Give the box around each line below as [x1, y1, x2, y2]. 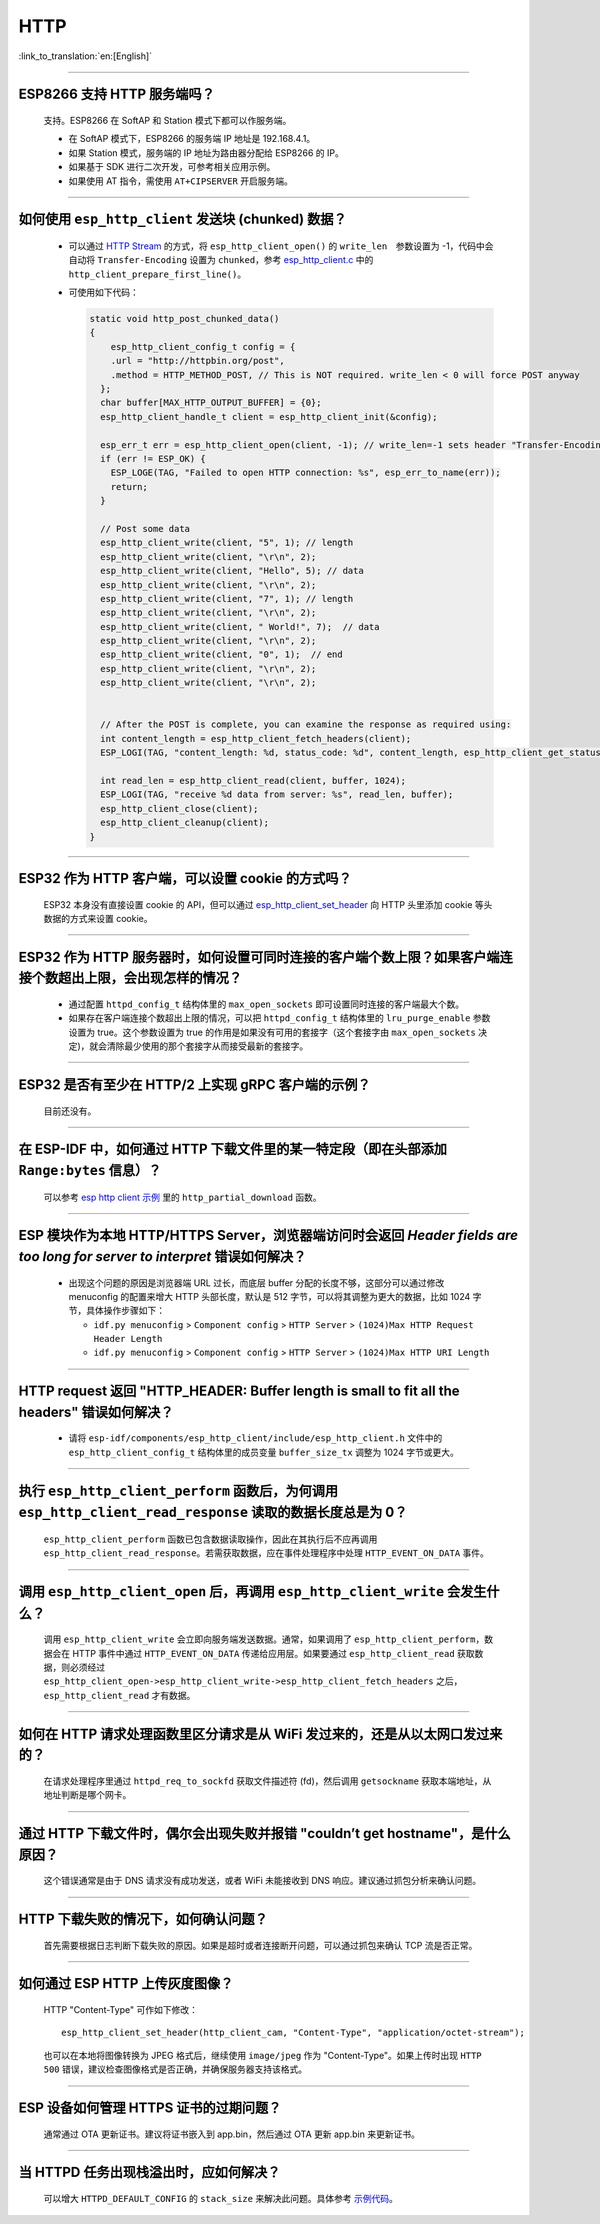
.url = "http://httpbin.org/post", [110, 355, 285, 367]
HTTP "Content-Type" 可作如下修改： [43, 2004, 199, 2015]
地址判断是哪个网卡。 [43, 1789, 132, 1801]
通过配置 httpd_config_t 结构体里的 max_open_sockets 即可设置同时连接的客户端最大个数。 [68, 998, 465, 1010]
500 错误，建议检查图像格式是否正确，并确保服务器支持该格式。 [43, 2063, 308, 2075]
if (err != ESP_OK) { [100, 453, 207, 464]
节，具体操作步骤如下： [68, 1305, 165, 1317]
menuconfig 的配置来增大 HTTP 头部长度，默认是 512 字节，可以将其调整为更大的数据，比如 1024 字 [68, 1290, 482, 1302]
